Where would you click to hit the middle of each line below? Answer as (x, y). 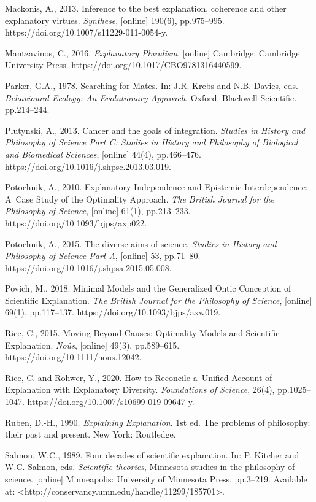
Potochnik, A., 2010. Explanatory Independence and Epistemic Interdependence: (156, 187)
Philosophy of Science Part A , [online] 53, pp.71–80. (103, 256)
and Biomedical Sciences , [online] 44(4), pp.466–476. (103, 154)
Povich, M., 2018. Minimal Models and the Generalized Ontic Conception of (148, 288)
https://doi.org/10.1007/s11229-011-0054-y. (87, 32)
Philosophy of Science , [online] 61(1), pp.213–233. (98, 211)
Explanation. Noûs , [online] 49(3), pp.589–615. (92, 345)
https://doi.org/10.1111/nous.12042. (73, 357)
